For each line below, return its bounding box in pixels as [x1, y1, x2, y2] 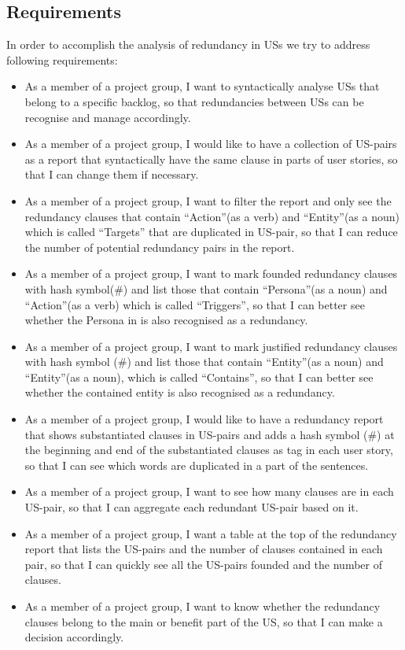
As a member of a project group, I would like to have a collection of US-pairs [24, 135, 397, 152]
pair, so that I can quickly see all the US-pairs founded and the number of [24, 556, 382, 572]
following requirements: [6, 51, 118, 68]
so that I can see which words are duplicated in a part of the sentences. [24, 456, 369, 473]
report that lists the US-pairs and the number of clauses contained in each [24, 541, 383, 557]
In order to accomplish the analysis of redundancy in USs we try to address [6, 36, 370, 53]
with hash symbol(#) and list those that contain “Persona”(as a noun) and [24, 280, 388, 297]
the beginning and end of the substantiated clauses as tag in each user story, [24, 441, 393, 458]
